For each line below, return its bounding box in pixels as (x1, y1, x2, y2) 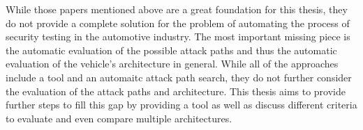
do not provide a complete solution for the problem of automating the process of (6, 15, 350, 30)
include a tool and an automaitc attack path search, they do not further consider (6, 70, 352, 84)
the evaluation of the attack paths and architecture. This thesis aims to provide (6, 83, 346, 98)
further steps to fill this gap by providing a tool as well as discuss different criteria (6, 97, 357, 112)
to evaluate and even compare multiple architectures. (6, 111, 232, 125)
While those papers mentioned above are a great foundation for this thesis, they (6, 2, 348, 16)
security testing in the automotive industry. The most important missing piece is (6, 29, 350, 44)
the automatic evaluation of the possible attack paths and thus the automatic (6, 42, 337, 57)
